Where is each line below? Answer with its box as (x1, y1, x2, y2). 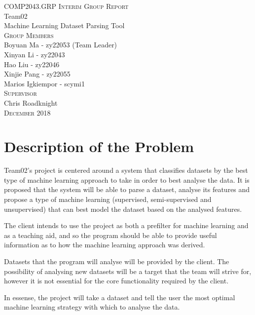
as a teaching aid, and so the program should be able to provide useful (4, 230, 217, 240)
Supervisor (4, 88, 37, 98)
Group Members (4, 30, 54, 40)
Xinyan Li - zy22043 (4, 49, 65, 59)
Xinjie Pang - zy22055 (4, 69, 71, 79)
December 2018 (4, 107, 51, 118)
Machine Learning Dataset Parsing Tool (4, 20, 125, 31)
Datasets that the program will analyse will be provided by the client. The (4, 256, 229, 266)
